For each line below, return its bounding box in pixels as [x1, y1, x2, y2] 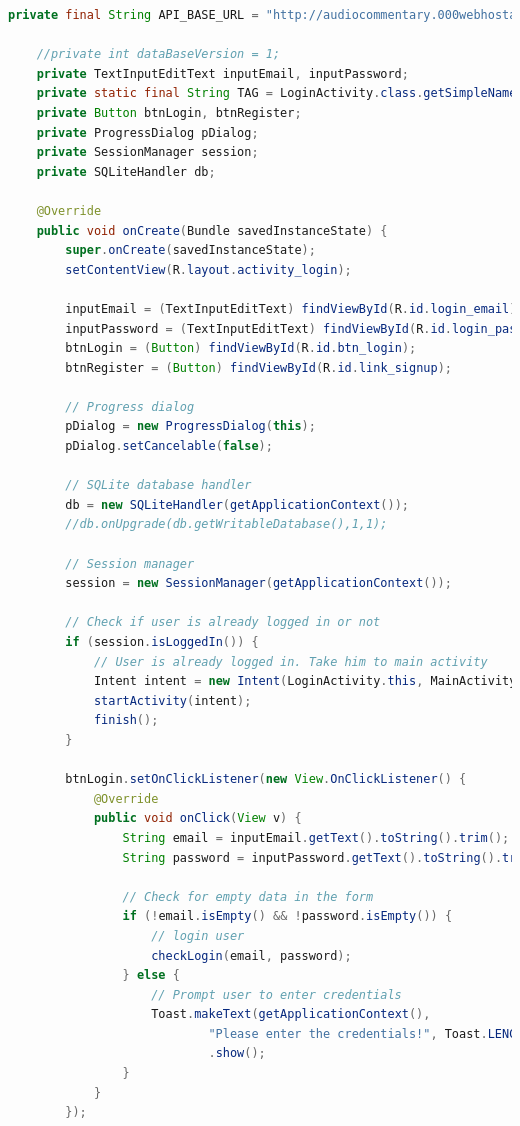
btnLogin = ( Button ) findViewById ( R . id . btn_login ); [65, 341, 417, 356]
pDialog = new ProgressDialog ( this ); [65, 419, 316, 434]
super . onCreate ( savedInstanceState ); [65, 243, 316, 258]
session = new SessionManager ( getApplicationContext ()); [65, 576, 452, 591]
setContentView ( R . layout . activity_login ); [65, 262, 352, 277]
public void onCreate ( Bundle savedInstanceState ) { [36, 223, 388, 238]
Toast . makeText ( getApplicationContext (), [151, 1007, 431, 1022]
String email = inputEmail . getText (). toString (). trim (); [122, 830, 510, 845]
